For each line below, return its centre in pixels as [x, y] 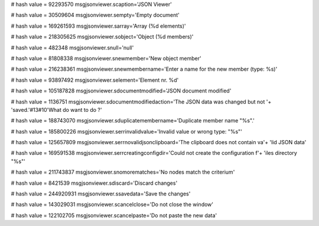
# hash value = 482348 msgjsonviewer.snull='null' [72, 48]
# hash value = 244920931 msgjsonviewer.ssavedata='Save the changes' [101, 194]
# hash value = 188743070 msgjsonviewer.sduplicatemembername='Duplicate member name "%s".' [133, 121]
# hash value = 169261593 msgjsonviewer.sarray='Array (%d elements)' [98, 26]
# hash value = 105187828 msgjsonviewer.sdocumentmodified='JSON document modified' [121, 91]
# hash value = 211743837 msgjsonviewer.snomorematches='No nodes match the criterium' [123, 172]
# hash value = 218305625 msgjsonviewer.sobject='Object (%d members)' [102, 37]
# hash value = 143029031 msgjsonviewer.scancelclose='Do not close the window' [112, 205]
